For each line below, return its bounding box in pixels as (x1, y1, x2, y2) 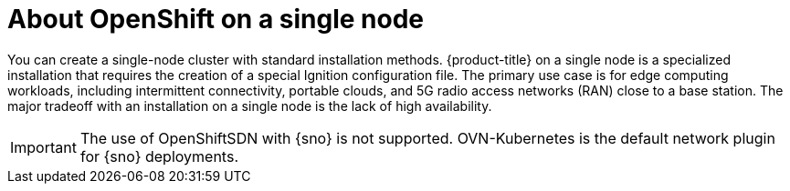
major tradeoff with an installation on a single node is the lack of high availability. (7, 97, 492, 114)
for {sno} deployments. (79, 146, 238, 166)
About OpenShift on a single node (7, 4, 424, 35)
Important (10, 137, 77, 156)
